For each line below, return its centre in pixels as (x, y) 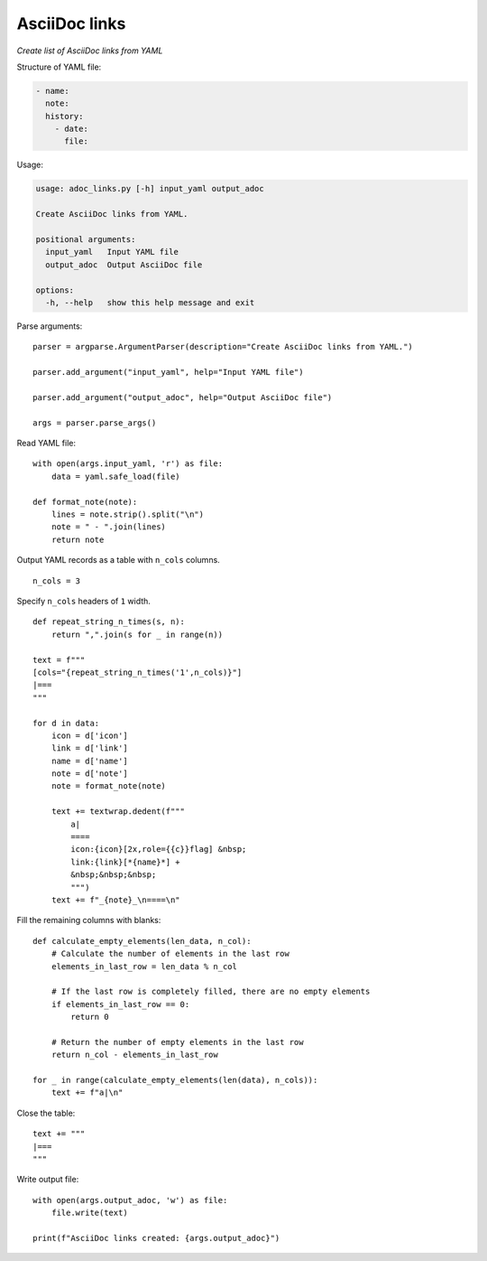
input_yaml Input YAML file (112, 252)
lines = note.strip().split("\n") (128, 514)
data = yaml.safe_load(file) (115, 476)
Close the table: (46, 1113)
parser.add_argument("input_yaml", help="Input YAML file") (168, 372)
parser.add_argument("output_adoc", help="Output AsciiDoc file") (183, 397)
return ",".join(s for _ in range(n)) (137, 634)
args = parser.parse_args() (95, 423)
